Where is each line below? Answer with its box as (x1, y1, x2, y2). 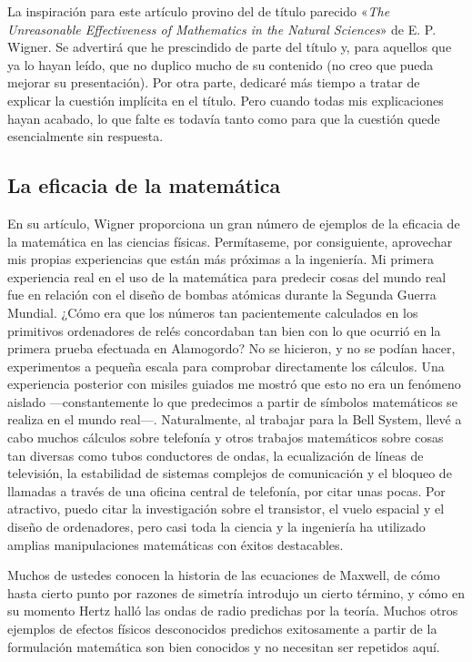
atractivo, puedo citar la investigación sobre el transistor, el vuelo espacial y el (7, 499, 445, 518)
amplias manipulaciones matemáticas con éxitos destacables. (7, 535, 344, 554)
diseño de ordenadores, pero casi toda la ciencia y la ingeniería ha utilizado (7, 517, 426, 536)
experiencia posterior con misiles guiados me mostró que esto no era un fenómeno (7, 374, 461, 393)
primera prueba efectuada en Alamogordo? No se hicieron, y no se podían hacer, (7, 339, 456, 358)
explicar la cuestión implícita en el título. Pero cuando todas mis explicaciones (7, 90, 444, 109)
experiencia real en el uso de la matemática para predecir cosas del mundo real (7, 267, 447, 286)
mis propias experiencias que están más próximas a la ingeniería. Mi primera (7, 250, 434, 269)
